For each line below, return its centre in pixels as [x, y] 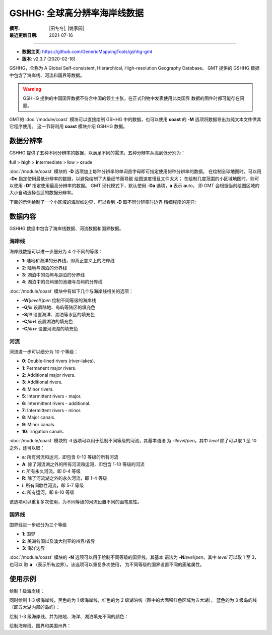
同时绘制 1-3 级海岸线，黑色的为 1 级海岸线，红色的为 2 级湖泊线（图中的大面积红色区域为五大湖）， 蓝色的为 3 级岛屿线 [133, 600]
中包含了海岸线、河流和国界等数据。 [47, 75]
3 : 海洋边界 [33, 548]
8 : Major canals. [39, 417]
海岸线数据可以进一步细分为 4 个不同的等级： [56, 251]
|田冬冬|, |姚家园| [66, 28]
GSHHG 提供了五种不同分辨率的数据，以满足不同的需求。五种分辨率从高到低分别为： [97, 153]
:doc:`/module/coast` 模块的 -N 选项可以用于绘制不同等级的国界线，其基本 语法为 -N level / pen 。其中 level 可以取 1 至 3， [134, 557]
